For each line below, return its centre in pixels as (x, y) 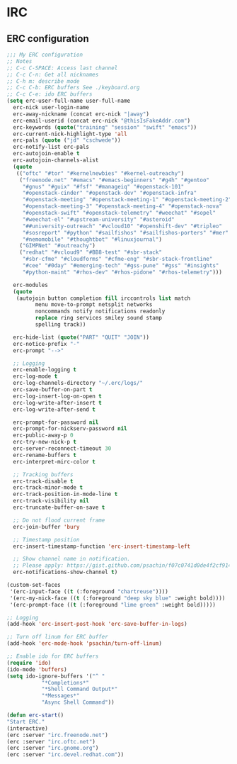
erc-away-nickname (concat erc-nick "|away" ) (81, 114)
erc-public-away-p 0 (43, 436)
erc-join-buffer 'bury (46, 527)
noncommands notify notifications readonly (100, 311)
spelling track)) (60, 325)
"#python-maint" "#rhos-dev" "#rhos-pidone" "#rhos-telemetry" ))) (122, 272)
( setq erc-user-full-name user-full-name (69, 101)
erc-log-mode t (35, 376)
